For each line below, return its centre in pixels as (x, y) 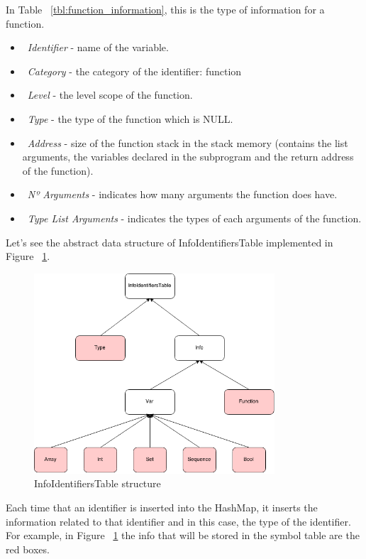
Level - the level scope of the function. (110, 95)
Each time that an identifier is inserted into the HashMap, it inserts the (162, 507)
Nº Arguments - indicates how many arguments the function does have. (182, 194)
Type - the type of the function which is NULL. (130, 118)
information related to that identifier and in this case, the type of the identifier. (178, 521)
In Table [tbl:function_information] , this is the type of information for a (165, 9)
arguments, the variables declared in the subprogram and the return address (188, 157)
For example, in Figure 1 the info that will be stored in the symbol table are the (183, 535)
